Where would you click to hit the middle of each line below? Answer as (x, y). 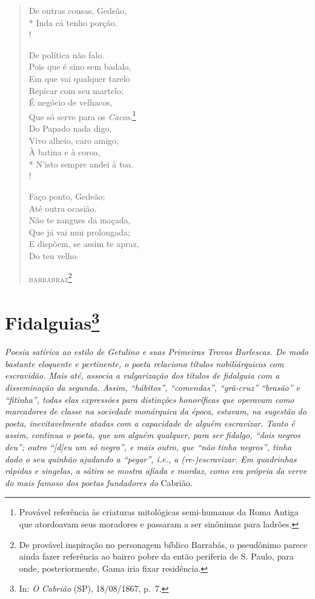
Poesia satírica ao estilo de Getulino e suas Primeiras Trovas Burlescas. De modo (157, 352)
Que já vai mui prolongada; (79, 232)
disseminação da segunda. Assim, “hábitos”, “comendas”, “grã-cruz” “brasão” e (153, 387)
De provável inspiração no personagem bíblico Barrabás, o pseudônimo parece (163, 544)
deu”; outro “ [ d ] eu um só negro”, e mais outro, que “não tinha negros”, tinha (148, 446)
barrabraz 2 (50, 277)
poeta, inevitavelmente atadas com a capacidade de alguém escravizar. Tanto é (150, 423)
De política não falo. (67, 54)
